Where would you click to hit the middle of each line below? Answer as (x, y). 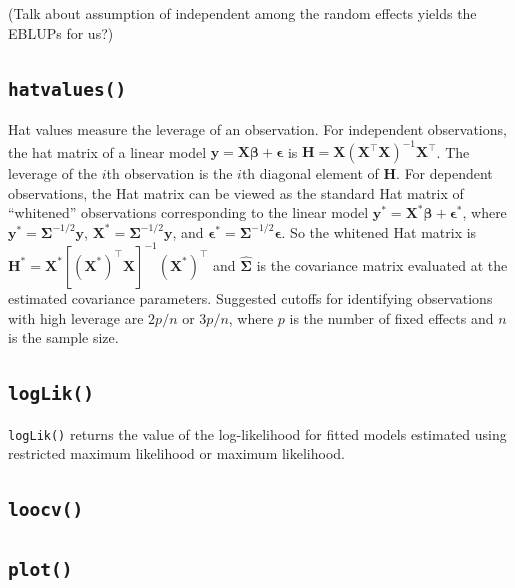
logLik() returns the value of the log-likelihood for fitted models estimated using (257, 433)
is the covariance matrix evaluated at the (382, 264)
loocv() (46, 510)
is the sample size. (63, 337)
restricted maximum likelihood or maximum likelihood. (176, 453)
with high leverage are (76, 317)
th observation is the (169, 173)
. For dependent (444, 173)
